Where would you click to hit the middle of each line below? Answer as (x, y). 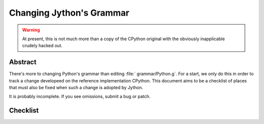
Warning (31, 30)
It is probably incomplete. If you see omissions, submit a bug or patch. (80, 97)
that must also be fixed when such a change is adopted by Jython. (76, 88)
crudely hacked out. (43, 46)
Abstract (23, 62)
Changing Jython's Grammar (69, 13)
